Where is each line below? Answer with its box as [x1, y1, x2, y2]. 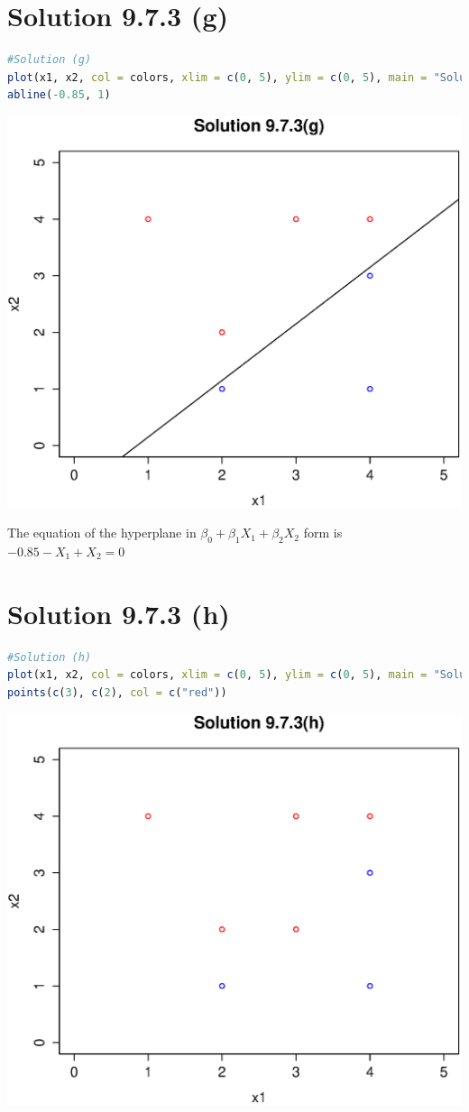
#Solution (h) [7, 650, 92, 664]
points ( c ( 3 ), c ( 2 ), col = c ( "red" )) [7, 685, 227, 699]
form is [303, 523, 343, 542]
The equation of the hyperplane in [7, 523, 197, 542]
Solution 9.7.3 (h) [7, 594, 230, 631]
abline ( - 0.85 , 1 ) [7, 88, 111, 102]
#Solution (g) [7, 53, 92, 67]
